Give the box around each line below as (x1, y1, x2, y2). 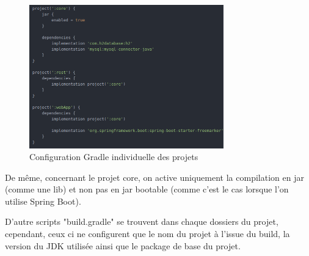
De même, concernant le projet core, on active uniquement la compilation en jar (5, 170, 304, 183)
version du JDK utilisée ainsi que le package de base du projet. (5, 239, 241, 252)
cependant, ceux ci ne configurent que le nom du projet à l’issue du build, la (5, 227, 290, 240)
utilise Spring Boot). (5, 194, 81, 207)
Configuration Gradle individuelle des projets (29, 150, 198, 163)
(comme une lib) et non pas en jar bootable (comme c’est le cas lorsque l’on (5, 183, 289, 196)
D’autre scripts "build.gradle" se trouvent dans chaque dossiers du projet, (5, 215, 278, 228)
